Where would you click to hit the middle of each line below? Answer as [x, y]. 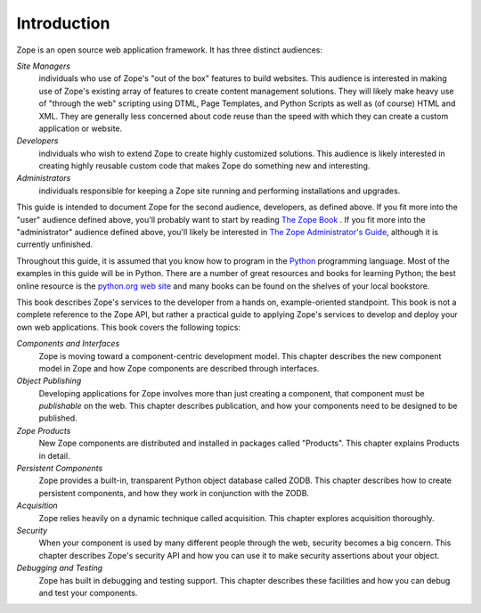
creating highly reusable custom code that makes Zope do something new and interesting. [204, 166]
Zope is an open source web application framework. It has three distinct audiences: [169, 50]
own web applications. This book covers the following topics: [128, 327]
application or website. [81, 128]
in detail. [54, 455]
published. [58, 418]
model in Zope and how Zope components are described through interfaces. [179, 368]
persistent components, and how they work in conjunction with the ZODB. [174, 493]
